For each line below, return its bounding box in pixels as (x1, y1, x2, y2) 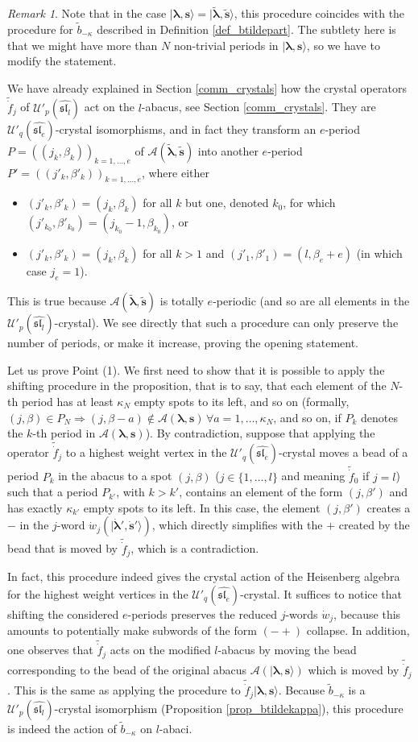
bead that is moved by (7, 540, 118, 557)
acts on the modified (110, 641, 211, 658)
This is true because (7, 292, 106, 309)
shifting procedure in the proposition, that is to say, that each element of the (7, 377, 387, 394)
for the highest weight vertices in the (7, 585, 188, 602)
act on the (84, 98, 135, 115)
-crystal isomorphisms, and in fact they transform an (55, 120, 317, 137)
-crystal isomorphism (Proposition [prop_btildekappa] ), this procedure (54, 699, 404, 716)
